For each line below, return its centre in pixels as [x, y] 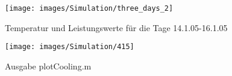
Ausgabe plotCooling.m [48, 66]
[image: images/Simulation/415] [70, 47]
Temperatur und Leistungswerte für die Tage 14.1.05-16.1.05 [116, 27]
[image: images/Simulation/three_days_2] [89, 8]
